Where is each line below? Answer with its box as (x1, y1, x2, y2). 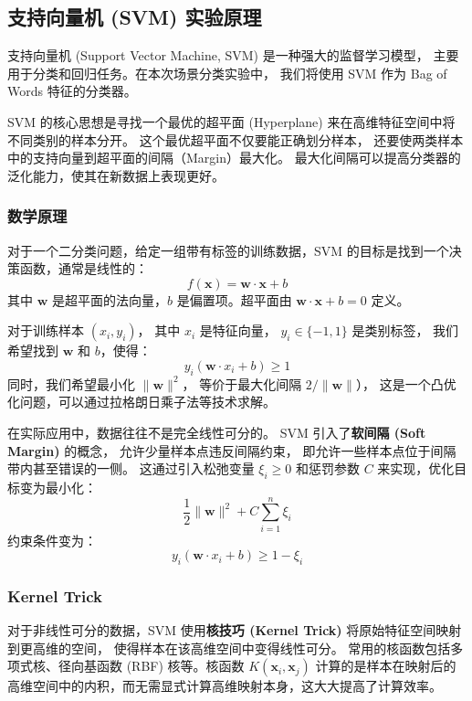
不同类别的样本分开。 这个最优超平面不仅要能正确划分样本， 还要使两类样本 (7, 130, 464, 149)
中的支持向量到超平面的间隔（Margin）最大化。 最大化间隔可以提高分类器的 (7, 148, 461, 167)
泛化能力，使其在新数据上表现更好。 (7, 165, 225, 185)
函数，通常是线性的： (19, 259, 148, 278)
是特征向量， (199, 321, 277, 340)
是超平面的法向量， (51, 290, 167, 309)
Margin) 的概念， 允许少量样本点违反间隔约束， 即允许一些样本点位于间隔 (7, 441, 456, 460)
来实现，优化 (377, 459, 455, 478)
